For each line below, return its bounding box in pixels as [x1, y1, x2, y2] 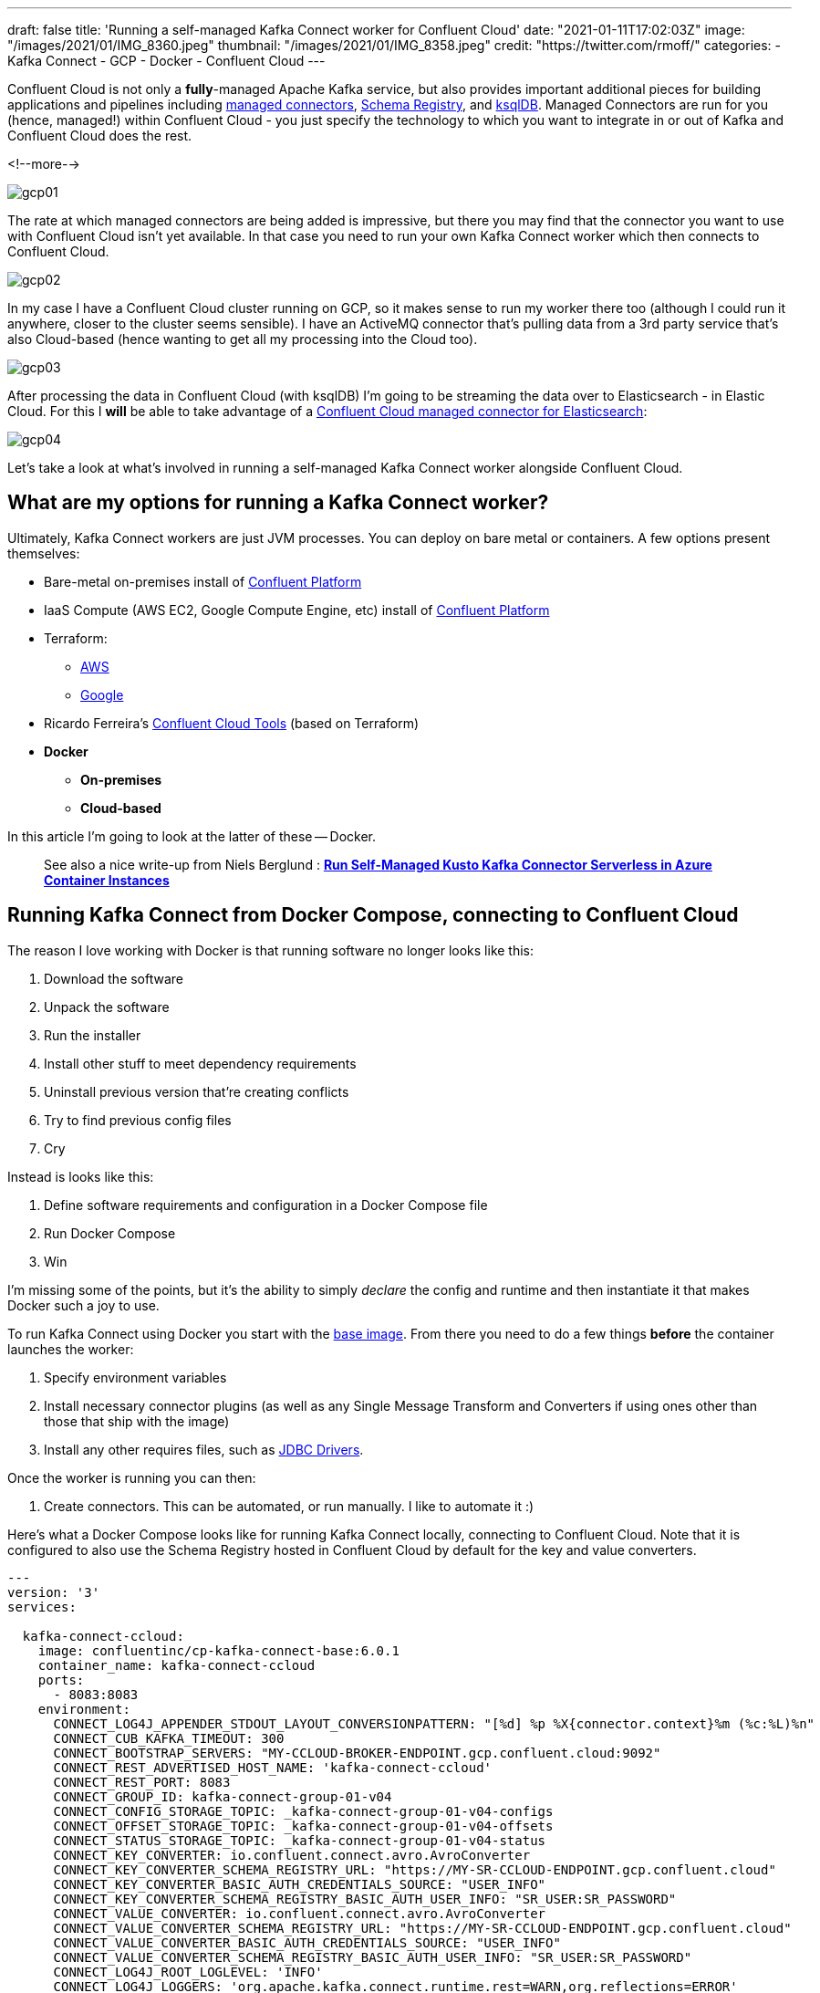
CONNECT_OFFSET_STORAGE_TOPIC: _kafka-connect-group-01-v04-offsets [53, 1818, 554, 1833]
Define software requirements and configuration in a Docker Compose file [44, 1196, 488, 1213]
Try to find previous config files [44, 1111, 232, 1128]
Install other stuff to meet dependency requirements [44, 1055, 357, 1071]
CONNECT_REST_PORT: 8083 [53, 1774, 231, 1790]
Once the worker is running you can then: [7, 1469, 256, 1486]
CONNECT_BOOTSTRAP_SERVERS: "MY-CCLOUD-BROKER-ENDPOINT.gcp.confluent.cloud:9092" [53, 1745, 661, 1760]
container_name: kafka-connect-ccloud [37, 1657, 316, 1673]
